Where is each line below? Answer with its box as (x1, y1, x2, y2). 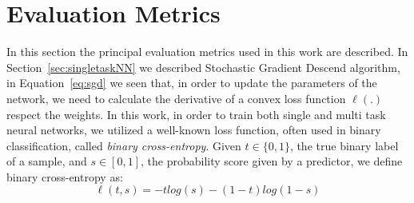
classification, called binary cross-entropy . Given (6, 137, 241, 153)
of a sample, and (6, 153, 87, 169)
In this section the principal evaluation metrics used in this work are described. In (6, 43, 408, 60)
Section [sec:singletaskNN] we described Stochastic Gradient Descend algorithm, (6, 58, 400, 75)
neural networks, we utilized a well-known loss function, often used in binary (6, 121, 381, 138)
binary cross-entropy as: (6, 168, 123, 185)
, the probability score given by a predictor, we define (141, 153, 403, 169)
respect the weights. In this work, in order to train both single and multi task (6, 105, 386, 122)
